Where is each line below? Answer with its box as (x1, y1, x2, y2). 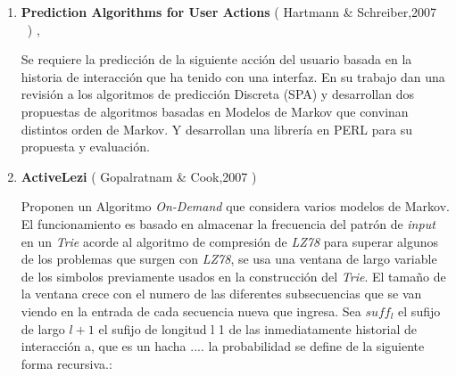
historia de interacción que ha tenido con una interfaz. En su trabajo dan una (21, 67, 445, 86)
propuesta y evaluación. (21, 137, 150, 156)
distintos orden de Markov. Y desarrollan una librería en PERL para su (21, 119, 412, 138)
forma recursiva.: (21, 354, 112, 372)
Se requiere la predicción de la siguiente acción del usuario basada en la (21, 50, 412, 69)
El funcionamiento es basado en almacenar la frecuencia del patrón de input (21, 214, 435, 233)
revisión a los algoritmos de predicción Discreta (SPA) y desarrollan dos (21, 85, 414, 103)
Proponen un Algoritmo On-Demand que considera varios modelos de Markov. (21, 197, 450, 216)
